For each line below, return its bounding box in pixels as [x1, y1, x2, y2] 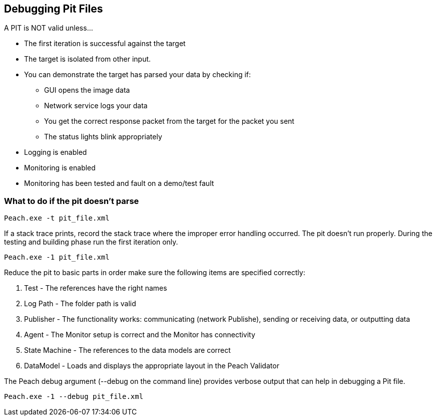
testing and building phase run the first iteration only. [4, 238, 178, 247]
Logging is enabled [24, 148, 87, 157]
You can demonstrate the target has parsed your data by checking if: [24, 70, 251, 79]
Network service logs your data [44, 101, 148, 110]
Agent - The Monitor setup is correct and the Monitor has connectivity [24, 330, 255, 339]
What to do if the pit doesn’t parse [4, 195, 139, 206]
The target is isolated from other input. [24, 55, 151, 64]
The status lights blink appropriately [44, 132, 162, 141]
